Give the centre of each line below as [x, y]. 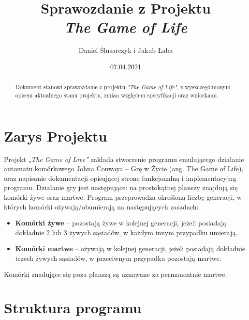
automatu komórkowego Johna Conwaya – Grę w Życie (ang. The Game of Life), [124, 168]
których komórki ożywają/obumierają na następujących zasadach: [101, 206]
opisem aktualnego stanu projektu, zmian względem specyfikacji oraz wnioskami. [117, 95]
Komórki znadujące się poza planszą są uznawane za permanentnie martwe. [116, 274]
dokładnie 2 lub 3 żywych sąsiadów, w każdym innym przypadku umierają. [126, 232]
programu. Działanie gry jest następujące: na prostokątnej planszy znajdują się [121, 187]
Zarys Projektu [56, 136]
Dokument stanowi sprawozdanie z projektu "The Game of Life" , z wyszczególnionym [123, 87]
